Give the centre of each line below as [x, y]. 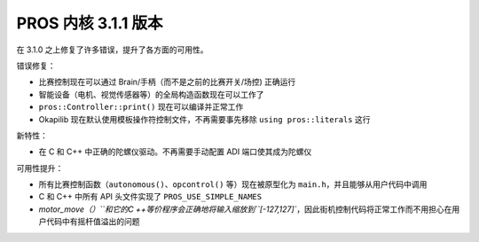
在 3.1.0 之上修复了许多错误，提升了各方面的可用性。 [112, 50]
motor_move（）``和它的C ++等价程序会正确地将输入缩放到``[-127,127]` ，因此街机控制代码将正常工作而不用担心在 [245, 209]
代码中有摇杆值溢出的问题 [93, 222]
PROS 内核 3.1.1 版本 [90, 23]
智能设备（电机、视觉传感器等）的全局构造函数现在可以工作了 [151, 94]
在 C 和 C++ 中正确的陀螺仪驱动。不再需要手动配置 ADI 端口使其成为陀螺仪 [175, 152]
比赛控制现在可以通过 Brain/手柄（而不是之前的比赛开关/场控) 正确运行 [167, 82]
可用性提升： [40, 168]
